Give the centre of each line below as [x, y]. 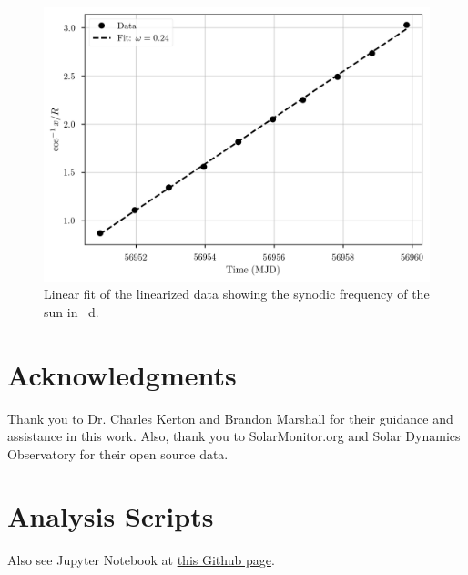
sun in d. [71, 311]
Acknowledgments [122, 374]
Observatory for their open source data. [118, 453]
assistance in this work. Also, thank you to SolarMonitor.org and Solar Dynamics [234, 436]
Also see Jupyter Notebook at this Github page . [141, 560]
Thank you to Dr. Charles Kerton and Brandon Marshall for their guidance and [230, 418]
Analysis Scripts [111, 516]
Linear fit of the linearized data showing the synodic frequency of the [237, 294]
